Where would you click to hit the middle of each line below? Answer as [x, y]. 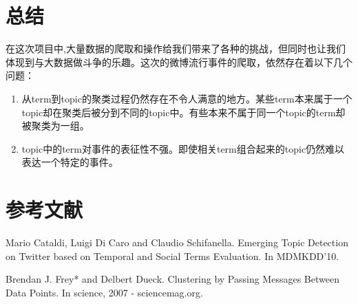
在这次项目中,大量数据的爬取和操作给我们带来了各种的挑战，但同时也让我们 [176, 48]
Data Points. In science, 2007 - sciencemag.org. [104, 292]
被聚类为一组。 [55, 126]
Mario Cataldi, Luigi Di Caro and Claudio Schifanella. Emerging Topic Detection [177, 242]
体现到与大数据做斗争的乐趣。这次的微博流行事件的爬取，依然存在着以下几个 [179, 62]
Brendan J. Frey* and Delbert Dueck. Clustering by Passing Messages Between [172, 279]
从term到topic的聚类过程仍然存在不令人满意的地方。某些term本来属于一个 [187, 98]
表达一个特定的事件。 [70, 162]
